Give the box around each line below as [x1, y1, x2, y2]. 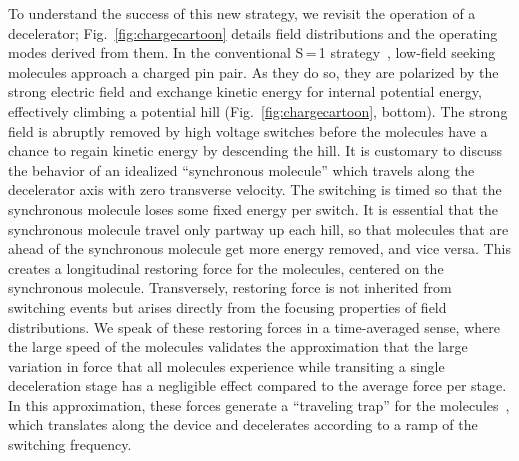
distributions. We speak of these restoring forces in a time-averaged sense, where [8, 316, 500, 337]
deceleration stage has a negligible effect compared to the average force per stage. [8, 375, 507, 396]
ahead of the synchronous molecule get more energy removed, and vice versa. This [8, 238, 511, 259]
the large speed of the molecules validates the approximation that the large [8, 336, 468, 357]
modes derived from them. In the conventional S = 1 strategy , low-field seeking [8, 42, 496, 63]
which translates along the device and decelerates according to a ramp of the [8, 414, 478, 435]
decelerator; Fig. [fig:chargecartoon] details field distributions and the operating [8, 22, 498, 43]
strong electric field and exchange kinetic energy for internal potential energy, [8, 81, 482, 102]
